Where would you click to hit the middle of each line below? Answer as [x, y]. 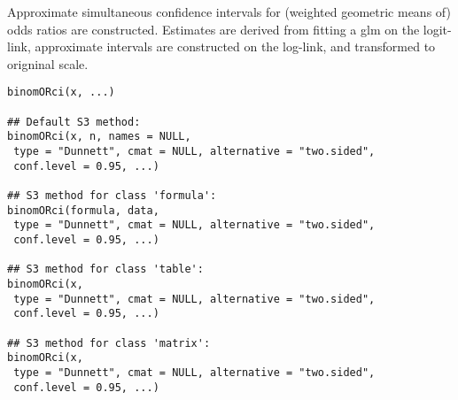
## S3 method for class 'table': [105, 269]
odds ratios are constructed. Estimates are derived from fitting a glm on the [213, 29]
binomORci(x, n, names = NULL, [99, 137]
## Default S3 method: [74, 122]
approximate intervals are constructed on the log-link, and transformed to [235, 46]
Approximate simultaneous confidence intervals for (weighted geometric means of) [229, 12]
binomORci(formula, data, [83, 210]
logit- [437, 29]
